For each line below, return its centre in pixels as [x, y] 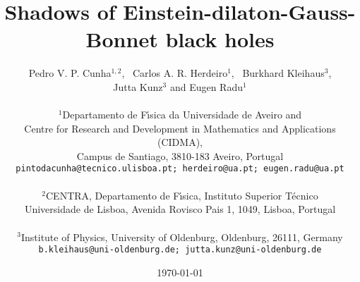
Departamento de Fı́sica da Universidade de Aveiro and [182, 115]
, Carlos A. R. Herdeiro [175, 73]
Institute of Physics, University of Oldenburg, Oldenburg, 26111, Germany [182, 237]
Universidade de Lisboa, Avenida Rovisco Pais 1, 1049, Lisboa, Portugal [180, 209]
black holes [220, 39]
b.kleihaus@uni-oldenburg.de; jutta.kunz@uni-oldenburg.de [180, 250]
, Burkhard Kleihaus [278, 73]
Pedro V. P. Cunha [70, 73]
